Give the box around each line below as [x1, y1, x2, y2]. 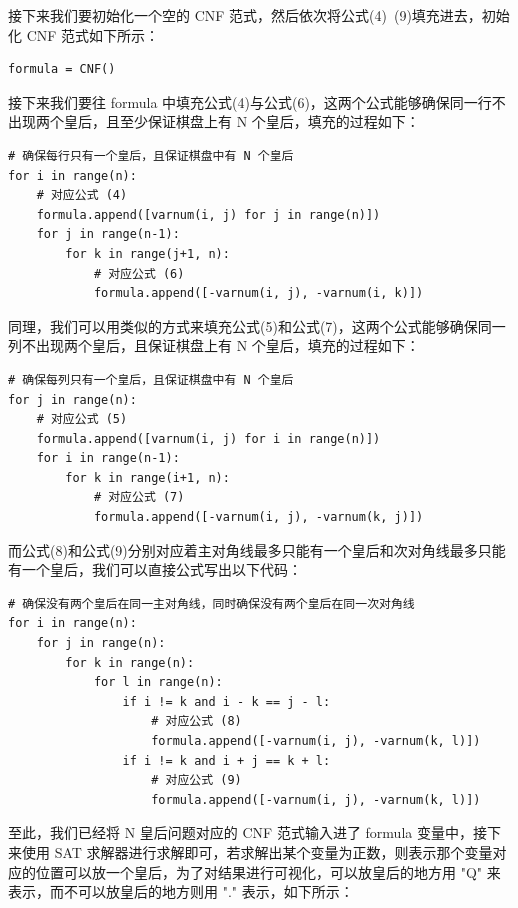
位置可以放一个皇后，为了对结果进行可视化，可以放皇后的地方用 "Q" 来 [35, 861, 501, 882]
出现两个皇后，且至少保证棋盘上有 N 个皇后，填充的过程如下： [8, 111, 420, 132]
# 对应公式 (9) [151, 773, 242, 788]
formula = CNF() [8, 62, 116, 77]
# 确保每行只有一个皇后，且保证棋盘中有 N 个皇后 [8, 148, 294, 163]
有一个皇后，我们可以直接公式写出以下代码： [8, 559, 302, 580]
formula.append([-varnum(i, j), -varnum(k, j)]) [93, 510, 424, 525]
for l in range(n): [93, 675, 223, 690]
